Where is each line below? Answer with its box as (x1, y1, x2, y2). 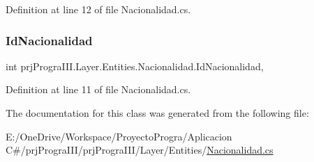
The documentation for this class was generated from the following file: (6, 106, 309, 120)
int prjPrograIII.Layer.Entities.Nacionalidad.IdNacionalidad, (6, 58, 264, 73)
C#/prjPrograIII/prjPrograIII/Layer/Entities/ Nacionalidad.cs (6, 143, 274, 157)
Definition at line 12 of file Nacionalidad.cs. (6, 2, 191, 16)
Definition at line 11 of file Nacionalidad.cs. (6, 82, 191, 97)
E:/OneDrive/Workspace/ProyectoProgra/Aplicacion (6, 129, 232, 143)
